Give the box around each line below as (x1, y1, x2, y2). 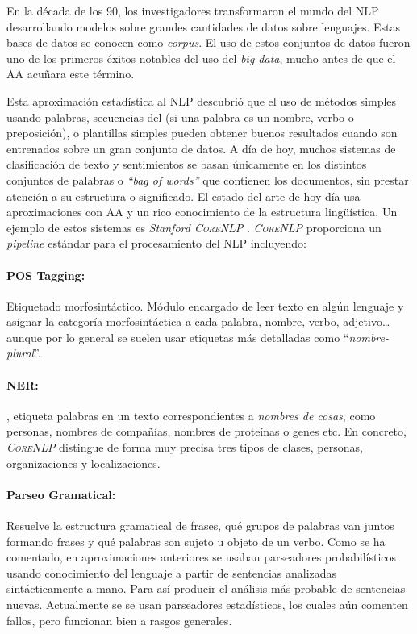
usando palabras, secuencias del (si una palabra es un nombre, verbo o (6, 108, 354, 125)
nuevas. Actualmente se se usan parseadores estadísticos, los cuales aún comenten (6, 596, 408, 613)
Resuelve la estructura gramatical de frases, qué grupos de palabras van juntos (6, 517, 394, 534)
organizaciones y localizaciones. (6, 454, 161, 471)
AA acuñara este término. (6, 65, 135, 82)
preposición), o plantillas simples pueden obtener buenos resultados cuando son (6, 124, 398, 141)
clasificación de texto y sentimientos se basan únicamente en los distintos (6, 156, 367, 173)
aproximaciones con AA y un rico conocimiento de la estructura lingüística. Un (6, 203, 398, 220)
